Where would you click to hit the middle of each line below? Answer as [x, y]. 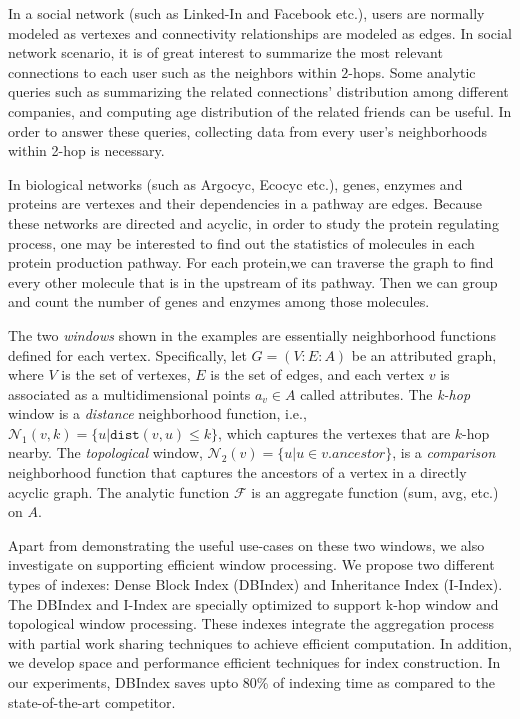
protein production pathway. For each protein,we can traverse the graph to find [251, 262]
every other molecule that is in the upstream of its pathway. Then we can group [253, 281]
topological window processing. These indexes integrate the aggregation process [251, 623]
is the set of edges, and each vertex [317, 374]
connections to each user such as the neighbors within [172, 71]
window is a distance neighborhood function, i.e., [157, 413]
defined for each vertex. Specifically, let [127, 354]
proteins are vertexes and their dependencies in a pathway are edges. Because [245, 203]
